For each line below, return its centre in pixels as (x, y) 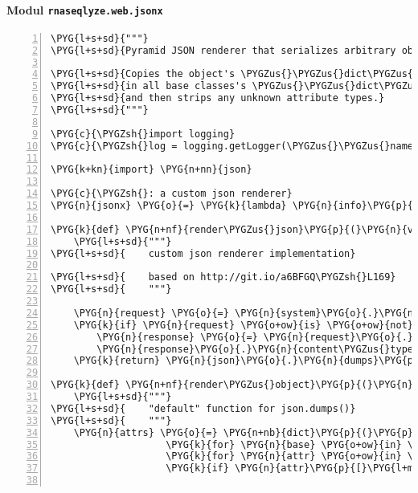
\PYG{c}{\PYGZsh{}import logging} (143, 134)
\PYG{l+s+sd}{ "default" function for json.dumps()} (203, 408)
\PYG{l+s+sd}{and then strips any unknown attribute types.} (218, 98)
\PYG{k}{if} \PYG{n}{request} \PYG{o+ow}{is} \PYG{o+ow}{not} (244, 325)
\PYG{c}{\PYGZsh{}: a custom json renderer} (172, 194)
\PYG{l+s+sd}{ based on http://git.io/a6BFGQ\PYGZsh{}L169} (223, 277)
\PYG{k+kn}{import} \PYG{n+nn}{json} (152, 170)
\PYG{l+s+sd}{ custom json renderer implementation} (203, 253)
